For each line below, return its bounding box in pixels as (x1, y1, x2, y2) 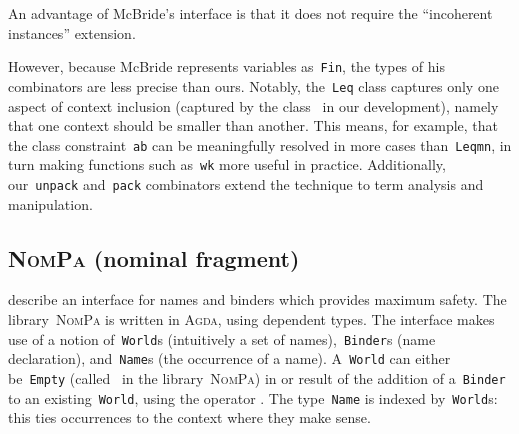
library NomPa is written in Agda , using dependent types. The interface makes (8, 309, 495, 330)
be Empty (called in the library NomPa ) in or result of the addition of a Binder (8, 367, 506, 388)
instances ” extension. (8, 22, 136, 43)
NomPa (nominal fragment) (8, 242, 300, 273)
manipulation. (8, 193, 93, 214)
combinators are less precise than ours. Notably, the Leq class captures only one (8, 75, 499, 96)
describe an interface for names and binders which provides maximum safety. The (8, 289, 507, 310)
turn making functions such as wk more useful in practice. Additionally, (8, 154, 446, 175)
